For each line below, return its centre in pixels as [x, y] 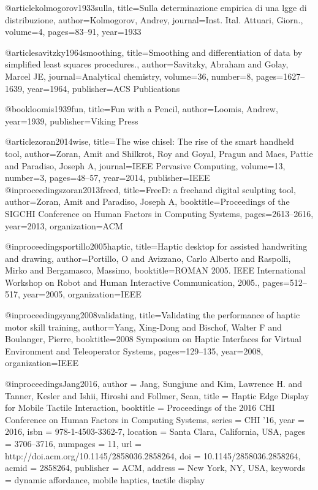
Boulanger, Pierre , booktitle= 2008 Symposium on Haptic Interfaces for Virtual [153, 339]
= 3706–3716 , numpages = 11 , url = [73, 443]
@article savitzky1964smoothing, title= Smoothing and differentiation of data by [154, 52]
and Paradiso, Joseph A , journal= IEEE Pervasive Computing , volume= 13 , [145, 165]
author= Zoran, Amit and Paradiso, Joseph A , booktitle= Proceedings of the [147, 201]
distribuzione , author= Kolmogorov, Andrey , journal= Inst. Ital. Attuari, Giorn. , [154, 19]
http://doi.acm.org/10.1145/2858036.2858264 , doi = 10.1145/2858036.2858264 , [153, 455]
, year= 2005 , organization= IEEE [80, 294]
